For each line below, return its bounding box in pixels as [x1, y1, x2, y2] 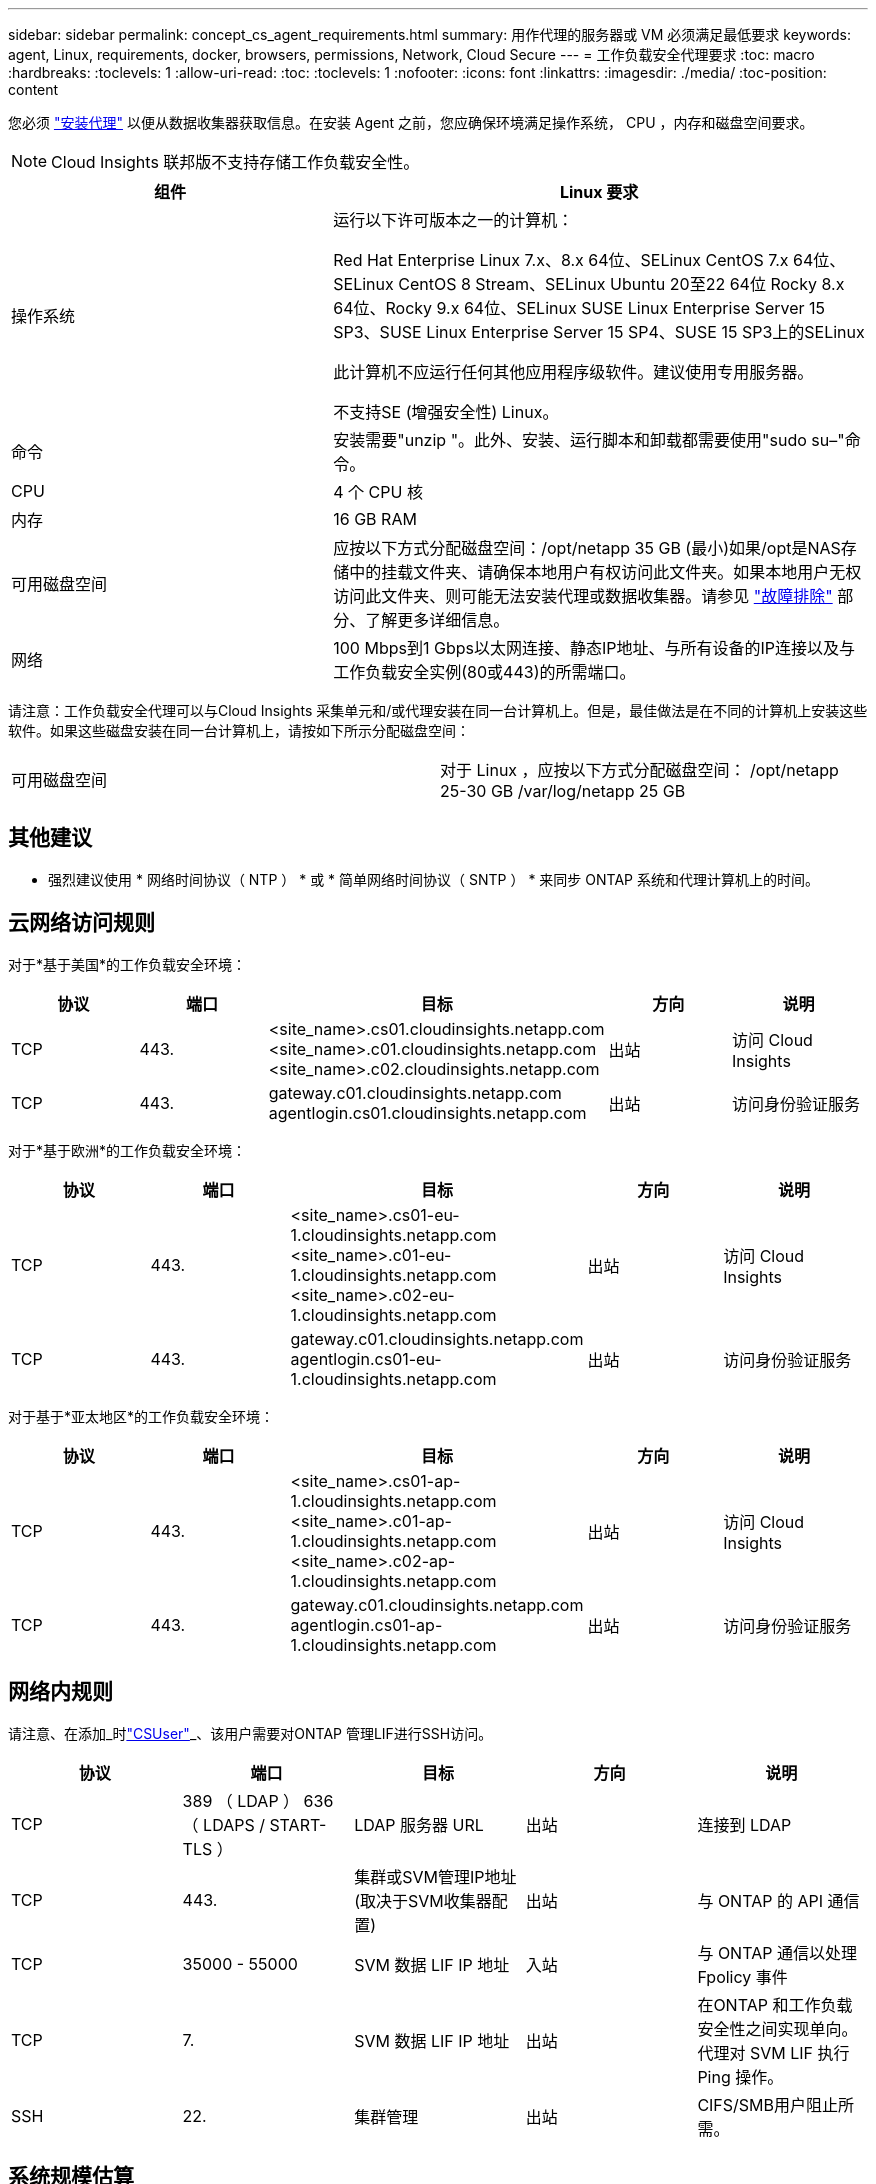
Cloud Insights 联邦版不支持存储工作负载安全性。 [51, 152, 420, 172]
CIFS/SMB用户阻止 [697, 2094, 839, 2115]
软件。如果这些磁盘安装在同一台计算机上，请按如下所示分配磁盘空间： [8, 722, 470, 739]
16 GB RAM [333, 509, 417, 529]
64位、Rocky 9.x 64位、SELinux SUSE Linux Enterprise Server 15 [333, 298, 826, 318]
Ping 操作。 [697, 2066, 784, 2087]
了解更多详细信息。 [365, 610, 510, 630]
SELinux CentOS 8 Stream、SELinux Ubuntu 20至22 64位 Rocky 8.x [333, 274, 845, 294]
